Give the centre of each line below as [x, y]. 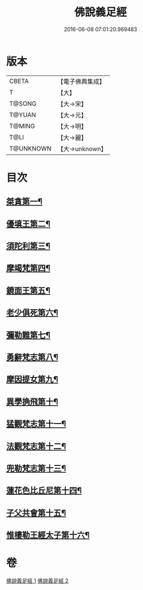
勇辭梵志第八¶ [32, 357]
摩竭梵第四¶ [28, 268]
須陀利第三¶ [28, 246]
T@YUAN [23, 114]
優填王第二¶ [28, 224]
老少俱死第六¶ [32, 313]
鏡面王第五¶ [28, 290]
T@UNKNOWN [31, 149]
